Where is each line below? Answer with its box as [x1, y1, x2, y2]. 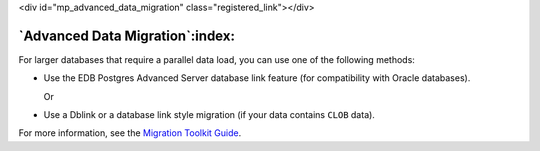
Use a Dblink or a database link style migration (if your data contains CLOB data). [43, 109, 375, 121]
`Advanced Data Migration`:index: [18, 27, 235, 44]
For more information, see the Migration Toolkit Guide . [18, 127, 242, 139]
